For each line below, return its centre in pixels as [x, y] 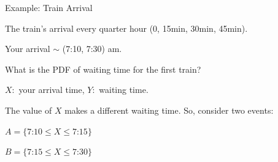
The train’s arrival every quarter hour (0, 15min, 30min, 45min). [126, 28]
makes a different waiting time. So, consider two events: [169, 110]
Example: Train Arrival [49, 7]
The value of [29, 110]
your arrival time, [52, 90]
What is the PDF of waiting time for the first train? [103, 69]
